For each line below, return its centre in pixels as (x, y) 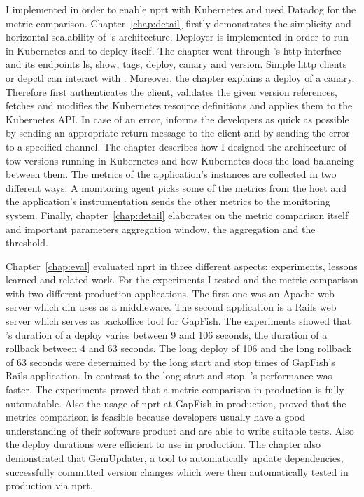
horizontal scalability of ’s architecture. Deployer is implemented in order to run (177, 37)
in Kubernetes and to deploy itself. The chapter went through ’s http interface (174, 50)
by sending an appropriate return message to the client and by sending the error (178, 133)
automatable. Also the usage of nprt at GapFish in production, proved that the (176, 403)
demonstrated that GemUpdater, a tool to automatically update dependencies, (175, 458)
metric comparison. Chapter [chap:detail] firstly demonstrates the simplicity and (178, 23)
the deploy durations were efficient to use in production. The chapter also (163, 444)
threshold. (27, 243)
